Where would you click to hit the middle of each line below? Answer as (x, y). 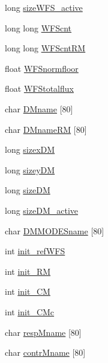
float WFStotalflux (39, 88)
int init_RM (28, 271)
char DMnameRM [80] (46, 129)
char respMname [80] (43, 332)
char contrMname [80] (45, 352)
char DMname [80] (39, 108)
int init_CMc (30, 311)
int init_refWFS (35, 251)
